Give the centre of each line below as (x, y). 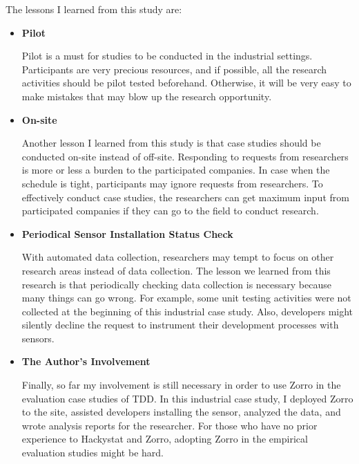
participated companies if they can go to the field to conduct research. (170, 211)
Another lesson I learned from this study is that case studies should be (171, 143)
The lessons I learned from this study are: (94, 9)
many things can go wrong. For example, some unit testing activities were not (186, 298)
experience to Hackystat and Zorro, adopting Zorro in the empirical (165, 439)
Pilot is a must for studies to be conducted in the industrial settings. (167, 56)
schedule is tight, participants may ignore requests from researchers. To (172, 183)
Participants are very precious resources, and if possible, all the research (174, 69)
